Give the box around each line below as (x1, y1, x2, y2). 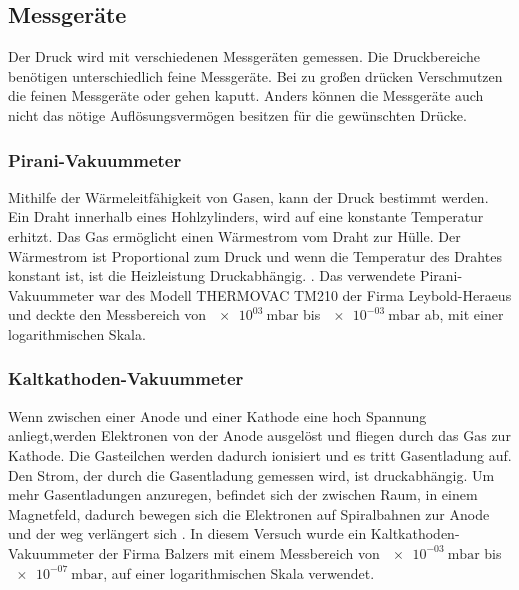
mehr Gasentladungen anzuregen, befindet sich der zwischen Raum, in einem (8, 484, 478, 505)
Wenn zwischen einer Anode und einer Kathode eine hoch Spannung (8, 405, 427, 426)
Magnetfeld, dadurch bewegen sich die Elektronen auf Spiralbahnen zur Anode (8, 503, 490, 524)
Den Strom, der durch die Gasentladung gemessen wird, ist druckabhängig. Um (8, 464, 495, 485)
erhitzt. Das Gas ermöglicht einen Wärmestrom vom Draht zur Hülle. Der (8, 225, 461, 246)
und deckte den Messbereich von (8, 304, 207, 325)
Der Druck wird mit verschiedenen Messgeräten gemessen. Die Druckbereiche (8, 46, 480, 67)
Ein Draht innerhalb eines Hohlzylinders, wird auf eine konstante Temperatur (8, 206, 484, 227)
